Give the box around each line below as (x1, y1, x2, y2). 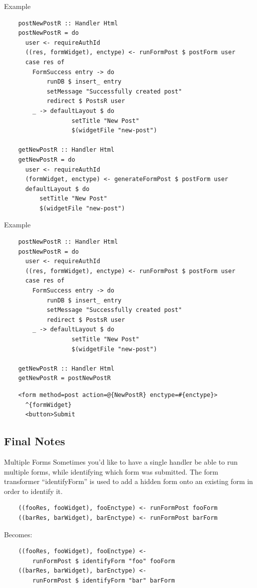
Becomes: (4, 529, 32, 539)
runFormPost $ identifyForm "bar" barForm (32, 577, 175, 584)
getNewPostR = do (18, 156, 76, 163)
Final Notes (4, 433, 65, 449)
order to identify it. (4, 486, 63, 496)
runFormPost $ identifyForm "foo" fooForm (32, 557, 175, 565)
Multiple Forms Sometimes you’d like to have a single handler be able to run (4, 456, 238, 467)
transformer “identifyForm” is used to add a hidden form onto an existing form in (4, 476, 253, 487)
